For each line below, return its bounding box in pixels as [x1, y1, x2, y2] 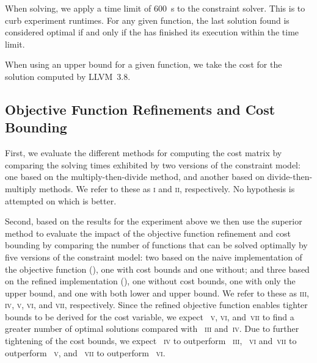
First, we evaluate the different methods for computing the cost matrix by [5, 146, 282, 159]
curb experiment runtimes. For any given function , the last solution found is [5, 13, 290, 26]
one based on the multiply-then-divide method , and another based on [5, 170, 264, 183]
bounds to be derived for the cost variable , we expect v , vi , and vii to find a [5, 310, 294, 323]
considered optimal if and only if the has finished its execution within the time [5, 26, 299, 38]
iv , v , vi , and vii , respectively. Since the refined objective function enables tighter [5, 298, 308, 311]
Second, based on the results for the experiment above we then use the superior [5, 215, 302, 228]
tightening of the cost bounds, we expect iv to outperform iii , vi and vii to [5, 334, 297, 347]
